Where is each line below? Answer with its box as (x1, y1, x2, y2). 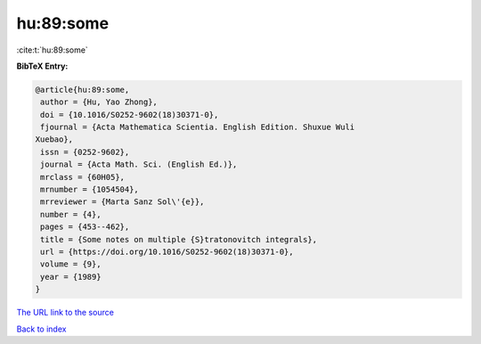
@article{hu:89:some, (35, 85, 130, 94)
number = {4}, (40, 209, 102, 219)
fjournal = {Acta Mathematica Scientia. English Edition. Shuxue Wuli (40, 122, 355, 133)
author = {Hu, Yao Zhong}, (40, 97, 158, 107)
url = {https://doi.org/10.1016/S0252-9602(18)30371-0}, (40, 247, 294, 257)
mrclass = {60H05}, (40, 172, 125, 182)
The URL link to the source (16, 307, 115, 318)
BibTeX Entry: (16, 61, 69, 71)
